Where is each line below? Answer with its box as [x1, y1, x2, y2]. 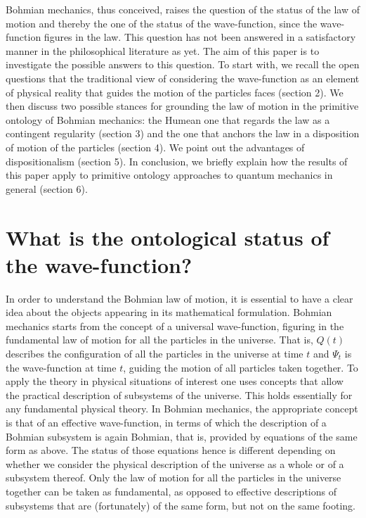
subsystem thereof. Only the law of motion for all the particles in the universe [6, 470, 341, 485]
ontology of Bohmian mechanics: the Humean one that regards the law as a [6, 112, 330, 127]
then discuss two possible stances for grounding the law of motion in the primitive [6, 99, 359, 113]
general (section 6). [6, 181, 88, 196]
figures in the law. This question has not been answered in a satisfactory [44, 30, 356, 44]
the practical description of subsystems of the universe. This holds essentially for [6, 387, 353, 402]
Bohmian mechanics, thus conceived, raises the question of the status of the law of [6, 2, 360, 16]
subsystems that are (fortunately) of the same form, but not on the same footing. [6, 498, 355, 512]
